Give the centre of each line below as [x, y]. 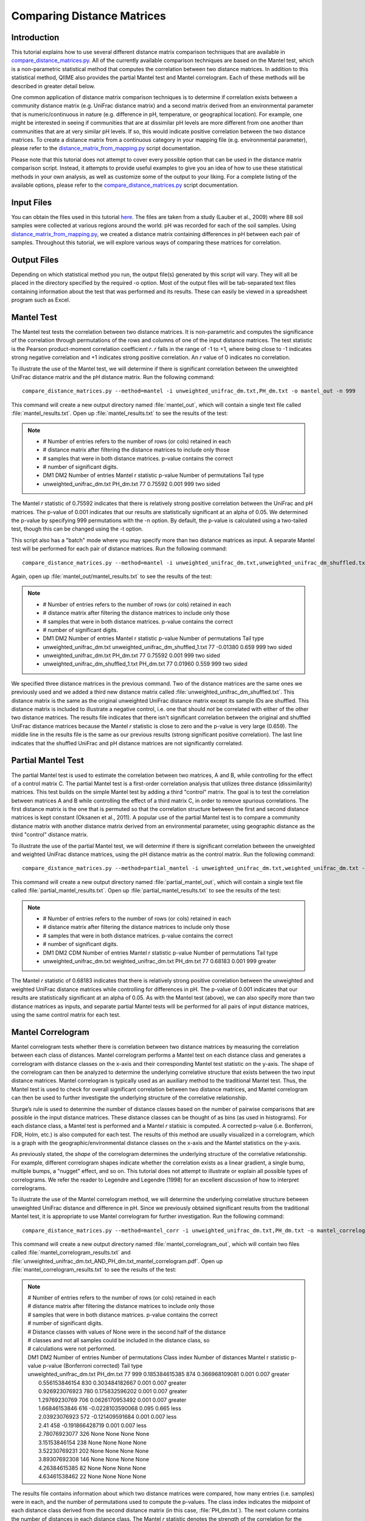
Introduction [35, 37]
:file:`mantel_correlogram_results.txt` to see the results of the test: [94, 1270]
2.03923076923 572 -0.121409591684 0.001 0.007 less [108, 1417]
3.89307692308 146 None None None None [94, 1460]
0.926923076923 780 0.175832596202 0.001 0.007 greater [113, 1391]
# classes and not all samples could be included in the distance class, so [119, 1340]
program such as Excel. [41, 300]
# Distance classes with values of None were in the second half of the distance [127, 1332]
